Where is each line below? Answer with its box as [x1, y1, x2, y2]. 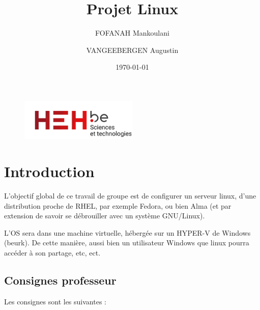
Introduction [4, 161, 95, 182]
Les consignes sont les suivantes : [4, 296, 106, 306]
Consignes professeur [4, 272, 117, 288]
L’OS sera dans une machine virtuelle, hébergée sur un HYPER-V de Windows [4, 227, 251, 238]
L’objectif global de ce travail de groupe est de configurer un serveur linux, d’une [4, 190, 256, 201]
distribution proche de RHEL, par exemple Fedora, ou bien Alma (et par [4, 200, 232, 211]
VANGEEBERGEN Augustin [86, 44, 179, 55]
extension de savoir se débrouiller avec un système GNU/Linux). [4, 210, 205, 221]
